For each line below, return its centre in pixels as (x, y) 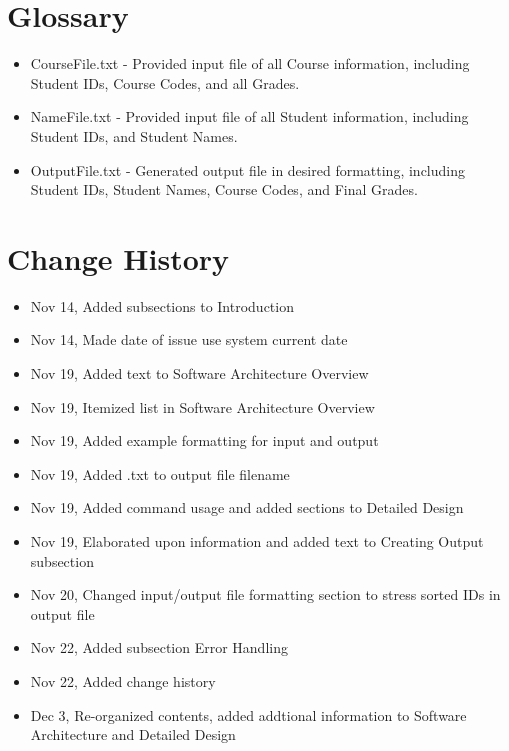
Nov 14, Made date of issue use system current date (189, 339)
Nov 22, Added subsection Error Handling (159, 647)
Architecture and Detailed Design (133, 734)
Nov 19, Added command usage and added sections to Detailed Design (247, 507)
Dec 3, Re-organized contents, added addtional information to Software (248, 714)
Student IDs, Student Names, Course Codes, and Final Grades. (224, 189)
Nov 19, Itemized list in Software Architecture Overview (202, 406)
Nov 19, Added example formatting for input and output (204, 440)
